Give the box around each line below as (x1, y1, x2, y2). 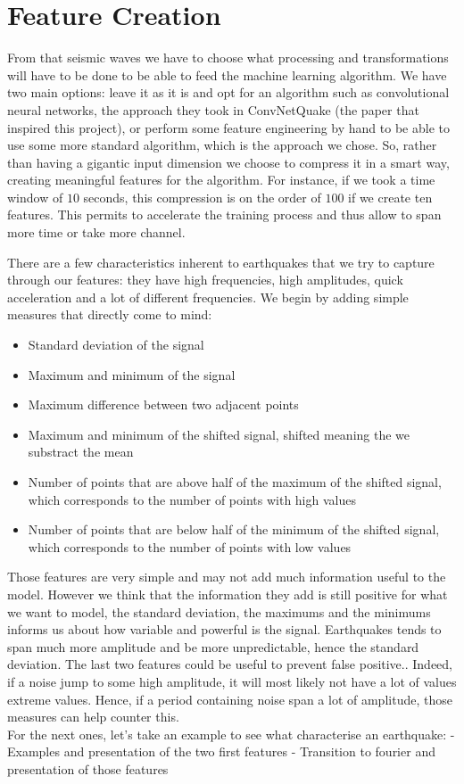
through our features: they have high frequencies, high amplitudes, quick (7, 270, 403, 289)
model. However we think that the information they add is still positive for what (7, 584, 448, 603)
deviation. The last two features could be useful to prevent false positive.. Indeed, (7, 655, 453, 673)
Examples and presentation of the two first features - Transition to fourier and (7, 742, 435, 761)
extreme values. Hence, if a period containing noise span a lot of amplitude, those (7, 689, 452, 708)
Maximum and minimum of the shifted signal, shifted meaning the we (28, 425, 410, 443)
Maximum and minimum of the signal (28, 365, 236, 384)
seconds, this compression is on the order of (83, 187, 321, 206)
